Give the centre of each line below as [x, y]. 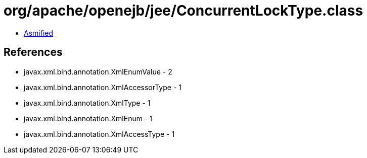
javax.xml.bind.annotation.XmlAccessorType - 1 [103, 87]
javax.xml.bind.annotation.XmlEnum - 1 [88, 118]
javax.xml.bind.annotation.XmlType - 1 [87, 103]
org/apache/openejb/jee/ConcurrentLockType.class [183, 11]
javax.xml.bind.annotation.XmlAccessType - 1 [99, 134]
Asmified [39, 33]
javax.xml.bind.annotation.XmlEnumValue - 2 [98, 71]
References [33, 52]
